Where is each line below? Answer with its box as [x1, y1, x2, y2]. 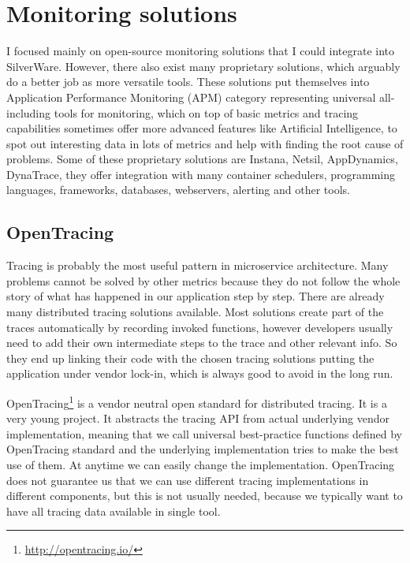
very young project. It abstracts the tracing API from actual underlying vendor [6, 410, 389, 427]
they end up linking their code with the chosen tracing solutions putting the [6, 349, 375, 366]
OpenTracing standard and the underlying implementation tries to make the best [6, 441, 399, 457]
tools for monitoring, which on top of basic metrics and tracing [54, 104, 359, 121]
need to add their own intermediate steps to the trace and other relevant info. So [6, 334, 397, 351]
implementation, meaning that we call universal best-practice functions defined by [6, 425, 402, 442]
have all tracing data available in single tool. [6, 502, 221, 519]
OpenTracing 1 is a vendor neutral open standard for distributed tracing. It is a [6, 393, 387, 411]
